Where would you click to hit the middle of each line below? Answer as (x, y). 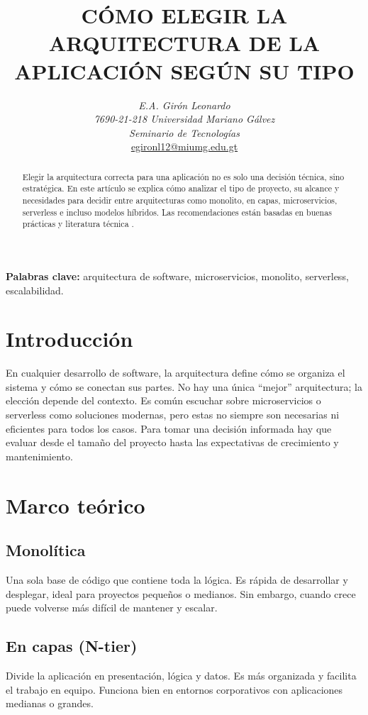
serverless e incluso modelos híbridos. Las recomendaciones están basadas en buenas (177, 212)
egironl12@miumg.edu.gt (184, 146)
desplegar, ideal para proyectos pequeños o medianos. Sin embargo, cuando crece (181, 593)
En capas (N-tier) (72, 646)
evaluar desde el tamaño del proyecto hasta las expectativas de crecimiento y (172, 442)
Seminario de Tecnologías (184, 132)
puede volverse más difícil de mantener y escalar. (112, 608)
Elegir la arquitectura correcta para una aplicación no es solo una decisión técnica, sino (183, 176)
